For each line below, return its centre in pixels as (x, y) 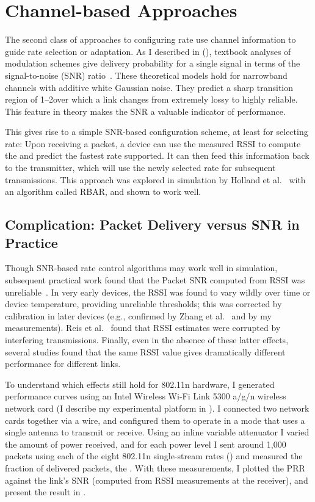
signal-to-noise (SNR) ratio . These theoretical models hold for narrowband (146, 75)
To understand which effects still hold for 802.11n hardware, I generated (140, 384)
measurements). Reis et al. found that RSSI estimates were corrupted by (143, 328)
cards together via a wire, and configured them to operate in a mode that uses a (155, 420)
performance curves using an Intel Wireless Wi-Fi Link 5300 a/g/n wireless (146, 396)
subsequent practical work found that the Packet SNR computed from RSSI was (155, 280)
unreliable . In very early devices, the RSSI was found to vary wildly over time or (158, 292)
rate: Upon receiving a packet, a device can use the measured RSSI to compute (153, 143)
